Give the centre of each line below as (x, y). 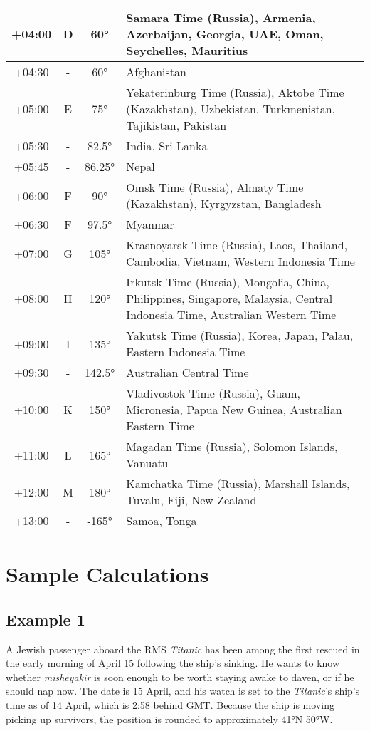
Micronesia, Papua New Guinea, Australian (234, 409)
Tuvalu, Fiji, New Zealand (191, 500)
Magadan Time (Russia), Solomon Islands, (232, 446)
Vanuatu (147, 463)
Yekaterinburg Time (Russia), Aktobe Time (235, 92)
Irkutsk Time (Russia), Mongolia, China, (228, 282)
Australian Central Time (187, 372)
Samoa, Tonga (162, 520)
